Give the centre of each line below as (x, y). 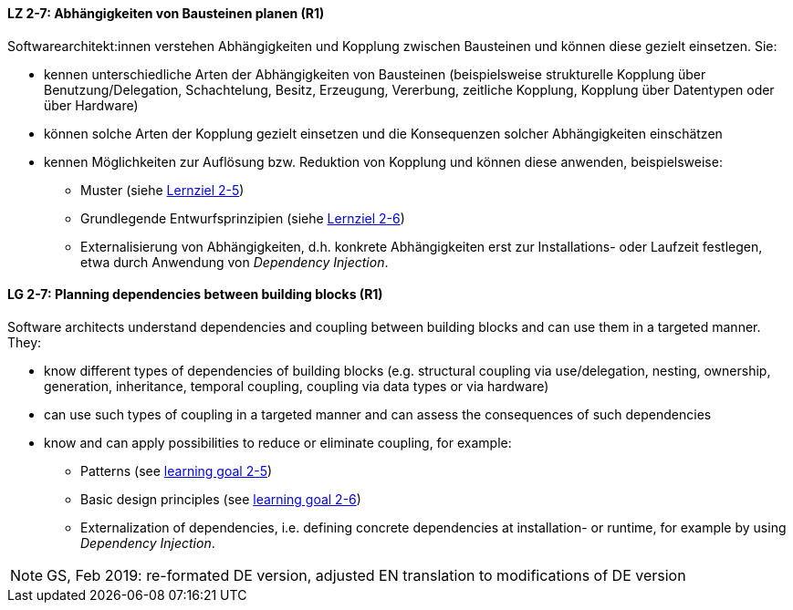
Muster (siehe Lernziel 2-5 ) (162, 190)
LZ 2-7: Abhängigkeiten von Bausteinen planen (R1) (166, 13)
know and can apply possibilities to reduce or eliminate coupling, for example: (278, 442)
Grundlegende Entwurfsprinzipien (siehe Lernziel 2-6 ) (243, 218)
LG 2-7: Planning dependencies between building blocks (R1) (195, 295)
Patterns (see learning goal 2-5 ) (177, 470)
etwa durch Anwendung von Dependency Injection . (235, 262)
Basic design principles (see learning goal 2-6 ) (221, 499)
